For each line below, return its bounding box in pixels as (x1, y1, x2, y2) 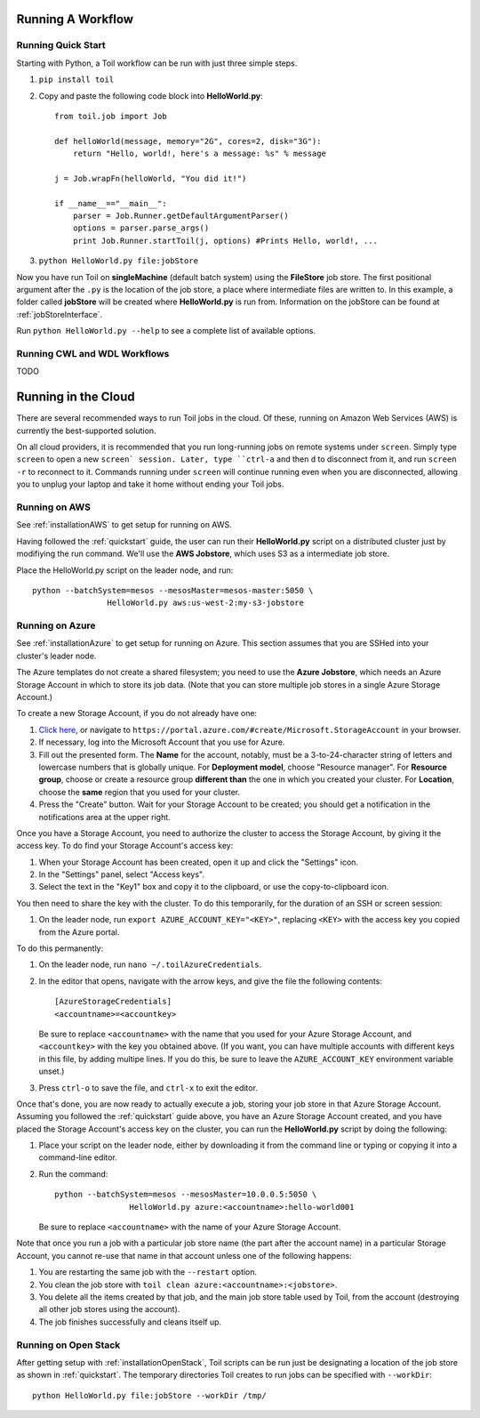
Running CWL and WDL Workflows (16, 347, 170, 359)
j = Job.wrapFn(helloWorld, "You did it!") (54, 173, 247, 183)
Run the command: (38, 1168, 108, 1179)
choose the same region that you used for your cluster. (38, 786, 241, 797)
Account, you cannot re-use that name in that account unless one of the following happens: (16, 1250, 353, 1261)
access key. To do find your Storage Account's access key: (16, 841, 234, 851)
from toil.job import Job (54, 111, 168, 121)
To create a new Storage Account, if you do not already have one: (16, 708, 258, 719)
